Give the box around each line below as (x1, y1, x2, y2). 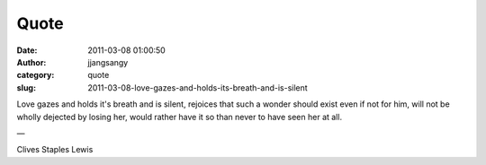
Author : (16, 56, 47, 67)
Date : (16, 45, 38, 56)
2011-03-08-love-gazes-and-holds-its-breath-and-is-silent (87, 82, 308, 93)
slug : (16, 82, 36, 93)
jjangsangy (87, 56, 129, 67)
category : (16, 70, 55, 81)
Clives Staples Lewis (16, 144, 94, 155)
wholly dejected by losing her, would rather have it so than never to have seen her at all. (16, 111, 342, 122)
